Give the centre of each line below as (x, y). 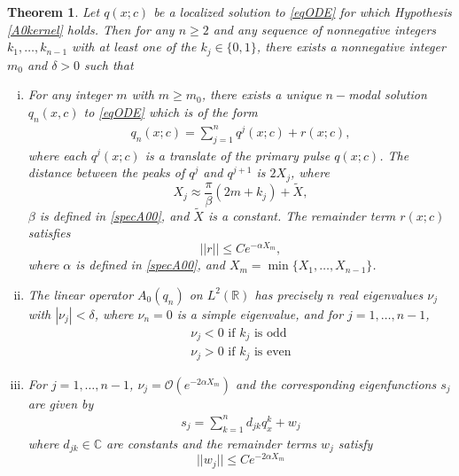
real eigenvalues (381, 294)
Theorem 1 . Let (54, 12)
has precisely (288, 294)
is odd (270, 333)
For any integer (70, 94)
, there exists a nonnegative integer (351, 47)
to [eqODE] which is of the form (171, 111)
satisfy (355, 443)
